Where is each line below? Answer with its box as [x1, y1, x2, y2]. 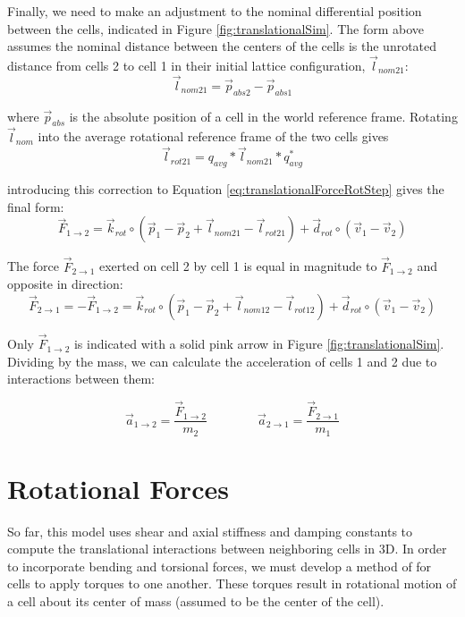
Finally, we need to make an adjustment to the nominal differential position [7, 2, 422, 20]
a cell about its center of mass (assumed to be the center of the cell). [7, 592, 385, 611]
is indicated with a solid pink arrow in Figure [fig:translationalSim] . [73, 334, 444, 353]
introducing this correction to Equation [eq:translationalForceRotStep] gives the [7, 180, 444, 199]
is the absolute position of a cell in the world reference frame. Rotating [69, 106, 458, 125]
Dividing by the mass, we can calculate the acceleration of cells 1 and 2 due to [7, 351, 437, 370]
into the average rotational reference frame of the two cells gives [38, 127, 389, 146]
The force [7, 257, 59, 275]
